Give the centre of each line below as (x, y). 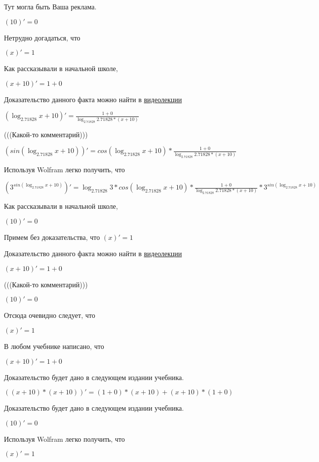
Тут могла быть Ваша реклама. (50, 6)
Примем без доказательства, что (52, 237)
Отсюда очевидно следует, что (50, 315)
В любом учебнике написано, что (54, 346)
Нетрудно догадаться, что (42, 37)
